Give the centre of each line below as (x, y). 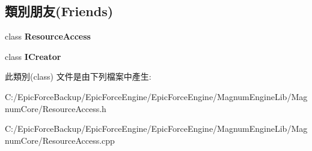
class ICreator (33, 56)
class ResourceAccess (48, 36)
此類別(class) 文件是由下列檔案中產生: (78, 76)
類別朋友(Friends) (59, 11)
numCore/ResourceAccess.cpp (60, 140)
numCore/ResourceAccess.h (56, 108)
